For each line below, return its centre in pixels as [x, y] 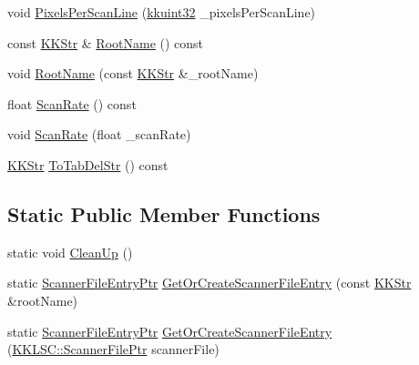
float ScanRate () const [72, 103]
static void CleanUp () [70, 252]
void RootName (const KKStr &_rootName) [133, 73]
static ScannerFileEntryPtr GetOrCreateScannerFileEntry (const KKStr [209, 283]
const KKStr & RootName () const [106, 42]
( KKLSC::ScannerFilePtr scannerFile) [113, 349]
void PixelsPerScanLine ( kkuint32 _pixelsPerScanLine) [162, 12]
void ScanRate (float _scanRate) [99, 134]
